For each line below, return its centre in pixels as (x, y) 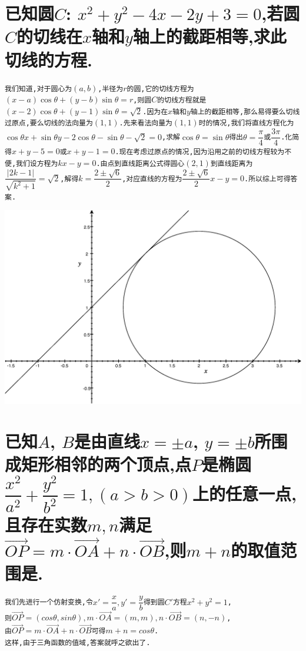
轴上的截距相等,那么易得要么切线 (245, 112)
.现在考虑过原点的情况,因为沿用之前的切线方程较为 (200, 152)
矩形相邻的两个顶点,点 (106, 464)
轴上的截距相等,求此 (209, 36)
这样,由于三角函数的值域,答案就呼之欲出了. (78, 642)
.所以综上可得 (267, 179)
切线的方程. (49, 59)
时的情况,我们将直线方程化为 (246, 123)
